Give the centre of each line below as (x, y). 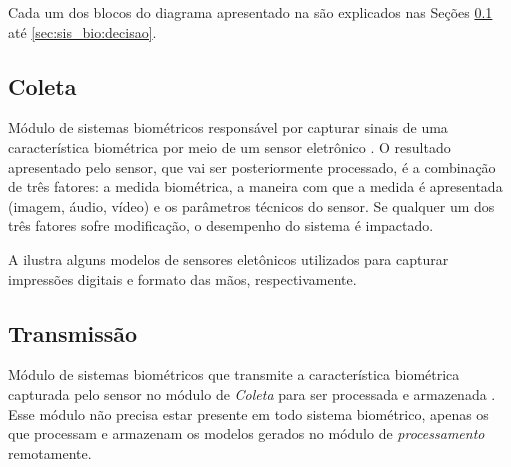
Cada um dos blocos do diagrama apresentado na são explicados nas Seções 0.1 (250, 12)
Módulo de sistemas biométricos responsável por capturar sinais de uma (228, 127)
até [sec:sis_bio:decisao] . (82, 31)
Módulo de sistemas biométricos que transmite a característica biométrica (234, 374)
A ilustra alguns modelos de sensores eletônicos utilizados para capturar (228, 258)
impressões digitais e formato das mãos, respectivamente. (182, 278)
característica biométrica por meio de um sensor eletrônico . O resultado (229, 146)
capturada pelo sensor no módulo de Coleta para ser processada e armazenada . (252, 393)
